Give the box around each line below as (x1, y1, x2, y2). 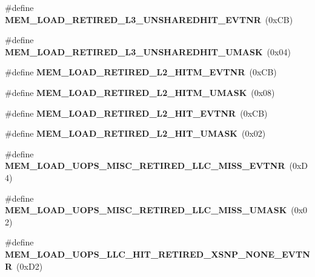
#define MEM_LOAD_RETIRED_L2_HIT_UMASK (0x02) (5, 127, 266, 140)
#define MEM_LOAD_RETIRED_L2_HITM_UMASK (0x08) (5, 86, 275, 98)
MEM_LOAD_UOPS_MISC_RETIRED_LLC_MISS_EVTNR (5, 159, 285, 172)
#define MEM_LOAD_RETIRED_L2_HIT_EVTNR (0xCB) (5, 106, 268, 119)
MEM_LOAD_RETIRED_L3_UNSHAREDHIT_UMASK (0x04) (5, 45, 291, 58)
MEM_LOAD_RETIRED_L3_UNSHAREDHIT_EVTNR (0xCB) (5, 13, 293, 26)
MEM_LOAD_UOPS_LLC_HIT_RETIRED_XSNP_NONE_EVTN (5, 247, 310, 260)
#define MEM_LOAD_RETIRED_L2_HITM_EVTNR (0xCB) (5, 66, 277, 78)
